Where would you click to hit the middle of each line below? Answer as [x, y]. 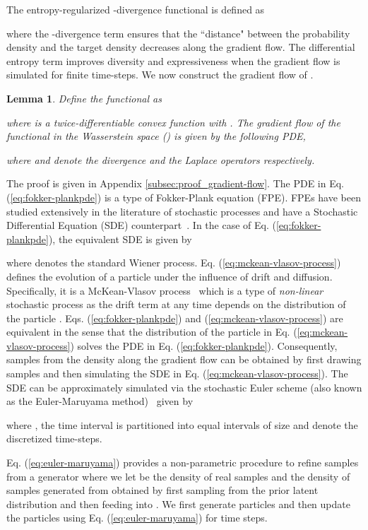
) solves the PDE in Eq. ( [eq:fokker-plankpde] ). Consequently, [204, 345]
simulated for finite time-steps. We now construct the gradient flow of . [160, 75]
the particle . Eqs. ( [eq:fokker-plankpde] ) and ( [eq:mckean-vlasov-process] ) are [175, 318]
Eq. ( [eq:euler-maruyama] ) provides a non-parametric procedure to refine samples [183, 463]
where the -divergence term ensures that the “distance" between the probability [178, 33]
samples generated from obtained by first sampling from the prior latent [162, 490]
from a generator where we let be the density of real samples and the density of [178, 476]
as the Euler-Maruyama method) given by [100, 401]
